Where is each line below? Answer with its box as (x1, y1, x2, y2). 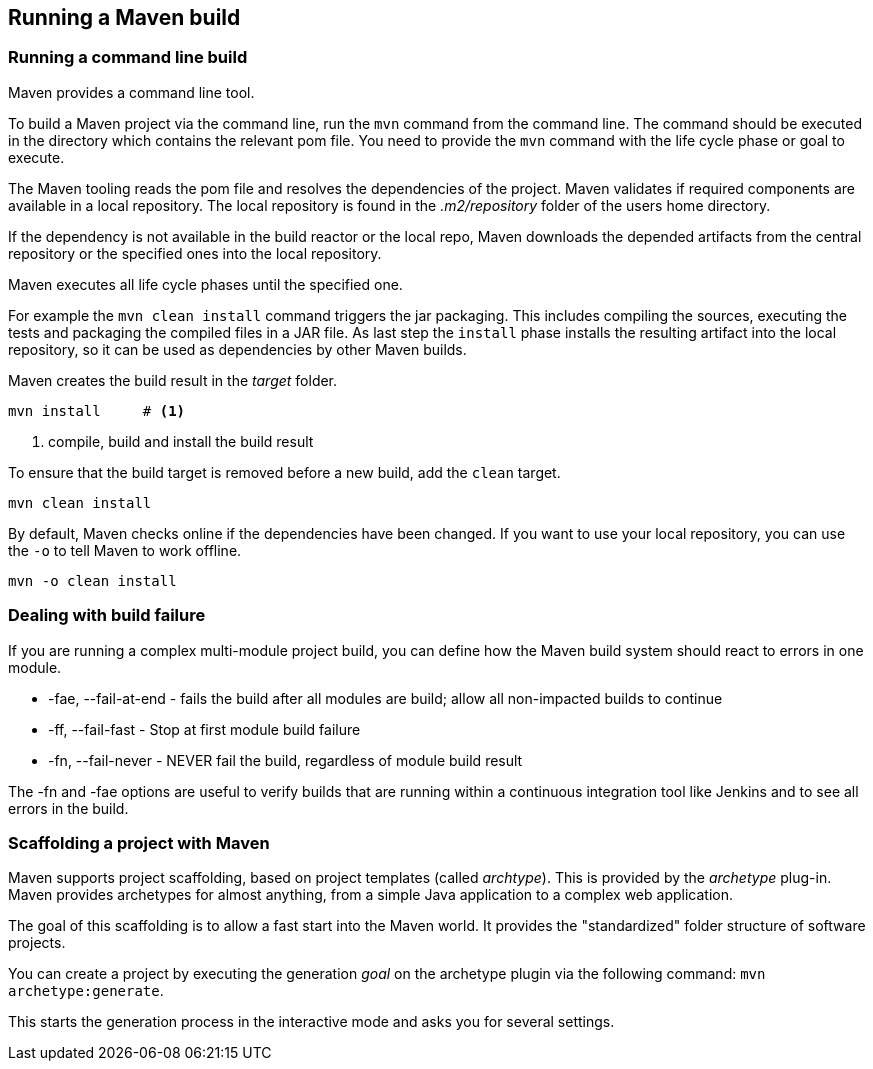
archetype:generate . (8, 982, 164, 1000)
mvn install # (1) (8, 402, 186, 419)
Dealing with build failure (8, 605, 206, 626)
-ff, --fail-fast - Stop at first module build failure (48, 720, 361, 738)
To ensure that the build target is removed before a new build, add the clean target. (8, 463, 561, 481)
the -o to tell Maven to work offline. (8, 541, 242, 559)
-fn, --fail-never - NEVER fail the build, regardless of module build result (48, 751, 523, 769)
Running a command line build (8, 47, 248, 68)
